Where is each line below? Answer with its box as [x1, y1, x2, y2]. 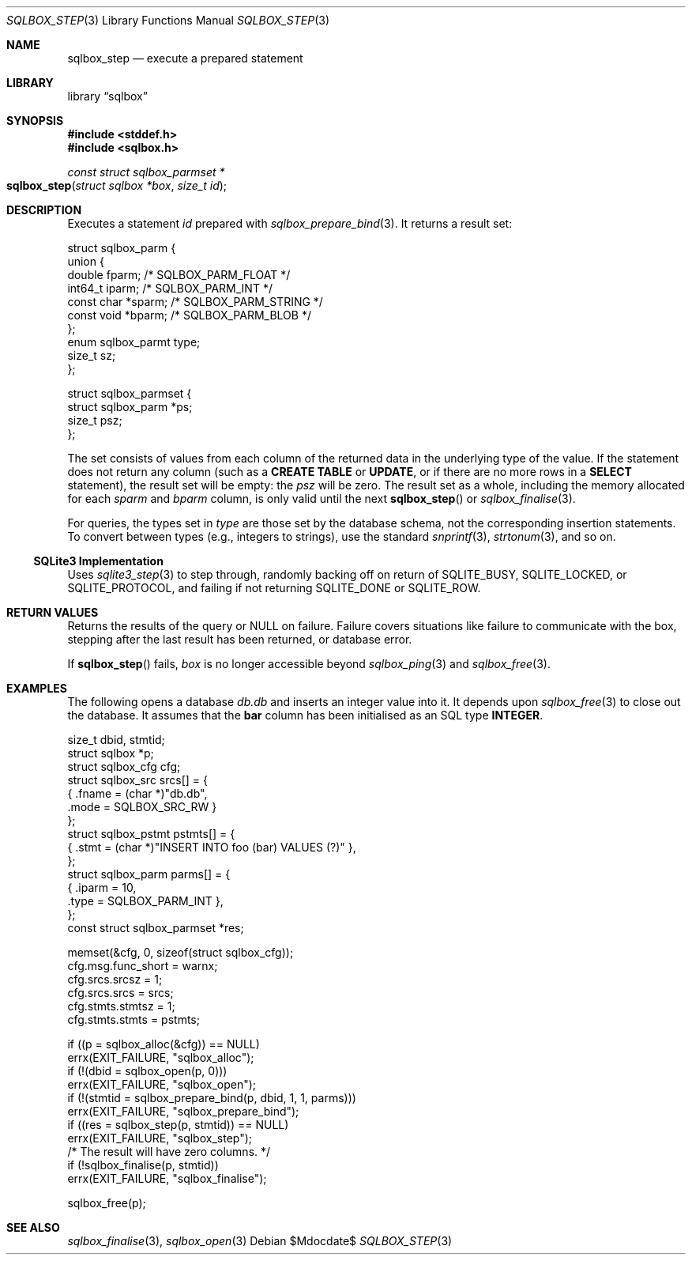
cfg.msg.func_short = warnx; [67, 959, 218, 972]
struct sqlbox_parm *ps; [67, 400, 193, 413]
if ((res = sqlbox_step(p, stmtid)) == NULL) [67, 1118, 289, 1131]
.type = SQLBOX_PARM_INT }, [67, 894, 224, 908]
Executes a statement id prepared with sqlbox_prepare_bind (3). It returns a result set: [67, 217, 513, 230]
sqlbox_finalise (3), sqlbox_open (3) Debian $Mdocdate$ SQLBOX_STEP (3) [67, 1234, 453, 1248]
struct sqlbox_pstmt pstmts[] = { [67, 827, 235, 840]
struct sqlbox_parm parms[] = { [67, 867, 231, 881]
